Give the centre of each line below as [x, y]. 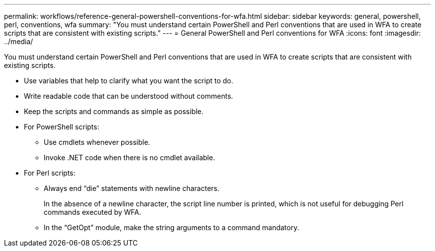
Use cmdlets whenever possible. [97, 142]
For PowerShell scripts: [62, 127]
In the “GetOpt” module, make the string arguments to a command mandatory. [172, 227]
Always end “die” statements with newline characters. [132, 188]
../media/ [19, 41]
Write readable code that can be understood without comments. [129, 96]
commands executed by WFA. [93, 212]
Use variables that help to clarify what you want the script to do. [129, 81]
